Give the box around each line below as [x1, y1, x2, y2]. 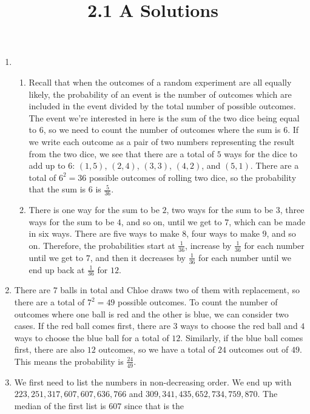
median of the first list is [14, 399, 106, 412]
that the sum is [29, 183, 86, 195]
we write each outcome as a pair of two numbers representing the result [29, 135, 295, 148]
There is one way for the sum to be [29, 203, 160, 216]
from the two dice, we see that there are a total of [29, 147, 215, 160]
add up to [29, 159, 66, 172]
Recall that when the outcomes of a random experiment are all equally [29, 75, 292, 88]
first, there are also [14, 343, 85, 356]
